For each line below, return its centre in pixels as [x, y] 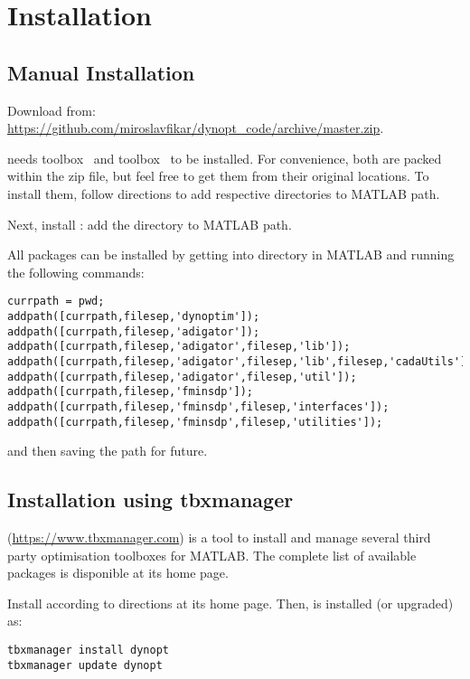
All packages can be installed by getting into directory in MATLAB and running [231, 255]
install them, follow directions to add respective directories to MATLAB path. [224, 193]
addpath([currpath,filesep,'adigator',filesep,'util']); [182, 377]
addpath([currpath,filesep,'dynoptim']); [134, 316]
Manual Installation [101, 72]
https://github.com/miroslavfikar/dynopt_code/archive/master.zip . [196, 128]
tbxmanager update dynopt [85, 665]
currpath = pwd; [56, 302]
